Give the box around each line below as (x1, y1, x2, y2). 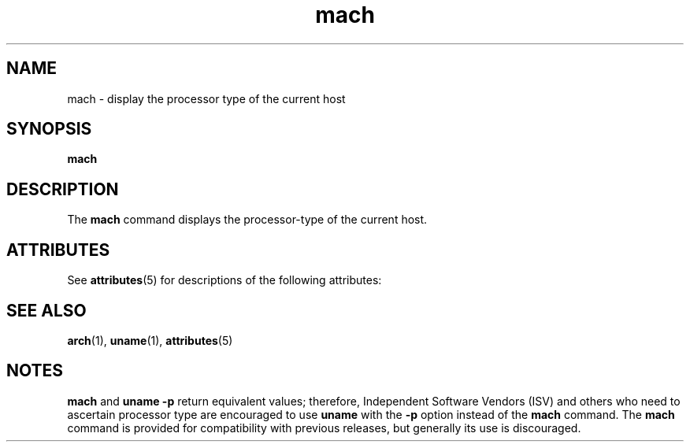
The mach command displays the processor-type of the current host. (67, 213, 428, 227)
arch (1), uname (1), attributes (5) (67, 333, 233, 347)
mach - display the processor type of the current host (67, 91, 346, 106)
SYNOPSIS (6, 119, 92, 139)
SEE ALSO (6, 300, 87, 320)
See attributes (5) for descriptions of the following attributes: (67, 273, 382, 287)
